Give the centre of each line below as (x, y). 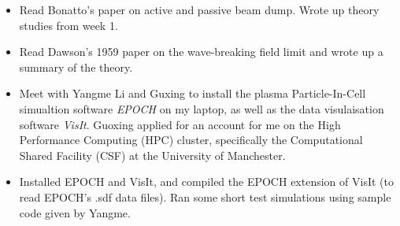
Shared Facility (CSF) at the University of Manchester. (152, 155)
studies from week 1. (69, 25)
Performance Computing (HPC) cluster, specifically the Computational (191, 140)
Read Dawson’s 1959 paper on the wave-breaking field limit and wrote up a (201, 52)
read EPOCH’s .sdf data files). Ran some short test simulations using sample (205, 196)
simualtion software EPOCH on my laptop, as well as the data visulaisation (202, 108)
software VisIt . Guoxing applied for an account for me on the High (180, 124)
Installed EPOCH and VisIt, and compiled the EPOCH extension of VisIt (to (206, 182)
